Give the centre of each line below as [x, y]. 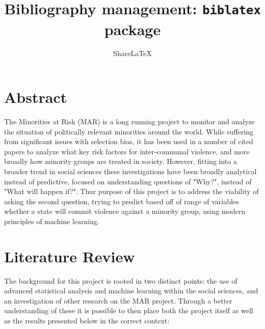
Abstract [36, 97]
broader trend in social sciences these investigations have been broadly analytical [130, 171]
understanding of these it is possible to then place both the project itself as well [129, 310]
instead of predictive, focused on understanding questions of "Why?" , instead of [128, 181]
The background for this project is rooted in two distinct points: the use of [121, 280]
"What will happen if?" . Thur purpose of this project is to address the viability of [131, 191]
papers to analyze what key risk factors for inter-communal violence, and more [127, 151]
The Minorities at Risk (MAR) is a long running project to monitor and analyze [129, 121]
